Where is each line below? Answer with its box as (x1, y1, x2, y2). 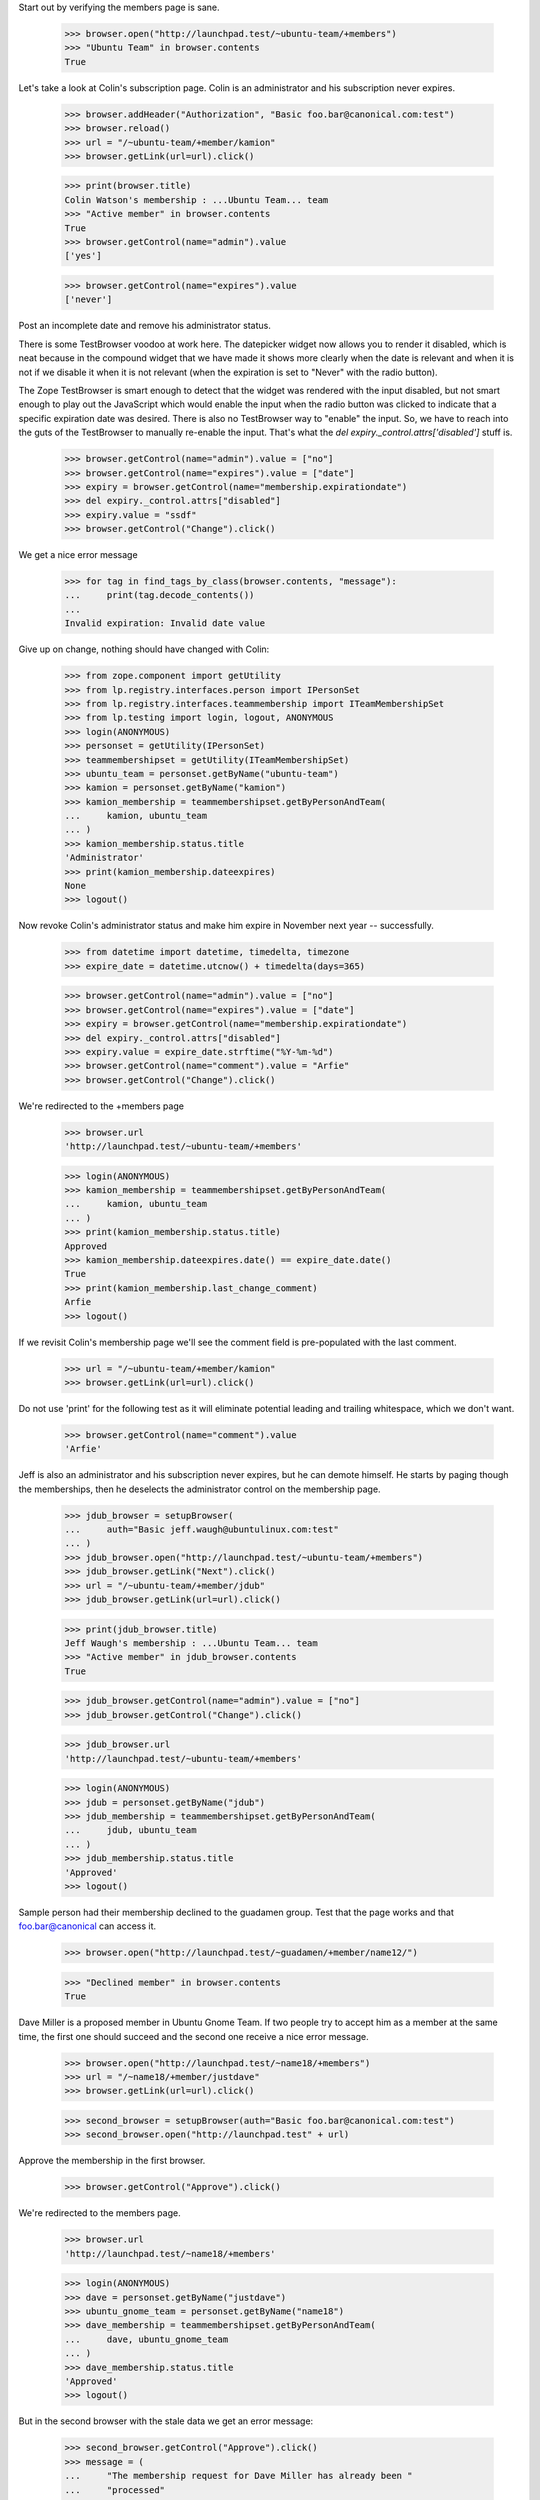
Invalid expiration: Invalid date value (64, 618, 265, 629)
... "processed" (64, 2484, 165, 2495)
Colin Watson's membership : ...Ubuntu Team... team (64, 194, 329, 205)
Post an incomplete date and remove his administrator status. (18, 320, 272, 332)
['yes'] (64, 250, 102, 262)
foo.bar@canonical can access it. (18, 1920, 157, 1932)
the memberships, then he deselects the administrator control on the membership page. (18, 1483, 381, 1495)
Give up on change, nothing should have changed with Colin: (18, 643, 270, 655)
